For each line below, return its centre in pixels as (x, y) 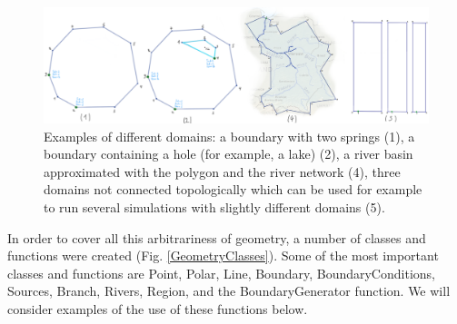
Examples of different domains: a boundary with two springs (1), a (229, 136)
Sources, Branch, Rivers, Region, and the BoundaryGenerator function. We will (229, 291)
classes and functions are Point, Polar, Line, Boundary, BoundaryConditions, (221, 273)
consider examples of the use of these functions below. (158, 308)
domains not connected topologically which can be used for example (233, 189)
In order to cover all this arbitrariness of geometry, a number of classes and (217, 237)
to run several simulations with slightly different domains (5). (214, 206)
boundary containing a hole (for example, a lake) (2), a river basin (228, 154)
